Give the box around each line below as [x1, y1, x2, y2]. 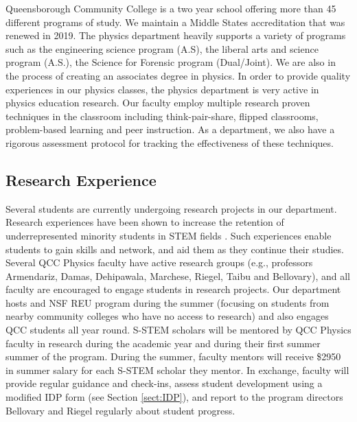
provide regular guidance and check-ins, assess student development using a [5, 376, 323, 390]
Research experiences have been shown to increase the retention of [5, 215, 284, 229]
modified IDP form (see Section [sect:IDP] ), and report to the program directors [5, 390, 343, 404]
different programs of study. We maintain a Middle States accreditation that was [5, 14, 345, 29]
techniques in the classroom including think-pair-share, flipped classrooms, [5, 108, 319, 123]
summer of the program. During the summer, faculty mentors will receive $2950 [5, 349, 341, 364]
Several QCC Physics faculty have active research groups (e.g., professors [5, 255, 313, 270]
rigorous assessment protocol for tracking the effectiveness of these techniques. [5, 135, 334, 150]
